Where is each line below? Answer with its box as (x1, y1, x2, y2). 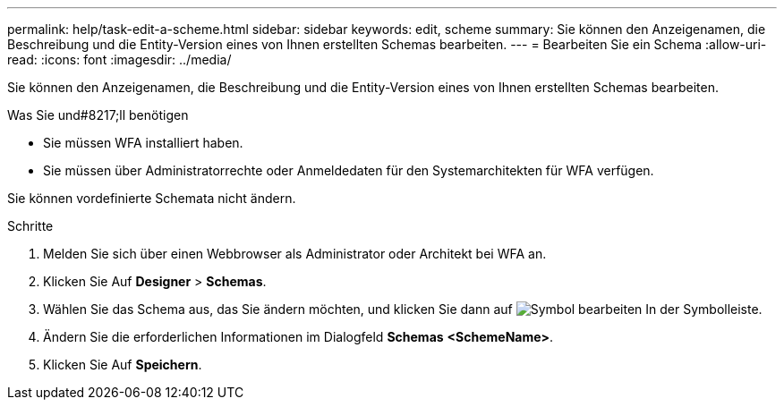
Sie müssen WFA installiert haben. (43, 135, 243, 150)
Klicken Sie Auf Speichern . (43, 357, 202, 372)
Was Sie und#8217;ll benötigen (7, 107, 189, 123)
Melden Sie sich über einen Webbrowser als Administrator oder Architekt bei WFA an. (43, 246, 547, 261)
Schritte (7, 218, 54, 233)
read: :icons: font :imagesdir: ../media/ (7, 52, 232, 67)
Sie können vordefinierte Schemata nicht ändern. (7, 191, 296, 206)
